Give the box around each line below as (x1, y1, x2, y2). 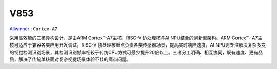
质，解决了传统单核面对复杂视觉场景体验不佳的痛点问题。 (9, 56, 131, 62)
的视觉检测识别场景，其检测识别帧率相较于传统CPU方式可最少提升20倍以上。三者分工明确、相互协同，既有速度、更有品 (9, 49, 263, 55)
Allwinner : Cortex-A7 (9, 26, 58, 32)
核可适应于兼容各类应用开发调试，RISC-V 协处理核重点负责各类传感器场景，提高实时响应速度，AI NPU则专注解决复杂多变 (9, 42, 266, 48)
